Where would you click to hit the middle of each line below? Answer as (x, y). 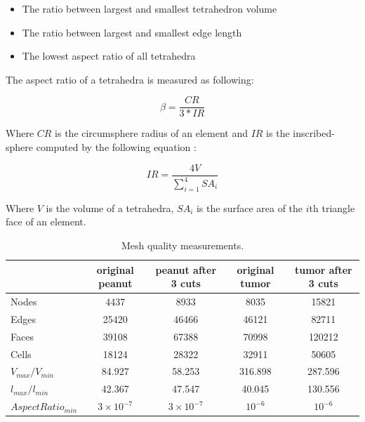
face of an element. (46, 222)
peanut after (186, 269)
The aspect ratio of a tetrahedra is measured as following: (130, 79)
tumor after (324, 269)
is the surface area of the (250, 207)
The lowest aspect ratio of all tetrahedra (109, 56)
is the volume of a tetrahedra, (110, 207)
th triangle (332, 207)
